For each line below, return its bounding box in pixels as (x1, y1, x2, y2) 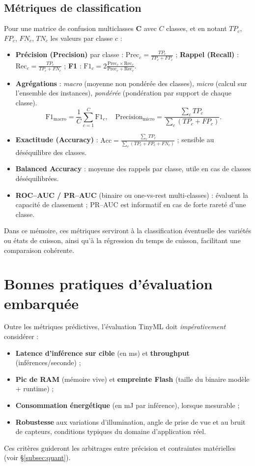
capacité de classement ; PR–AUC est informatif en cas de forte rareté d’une (15, 199, 246, 210)
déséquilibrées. (15, 173, 59, 183)
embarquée (4, 293, 79, 313)
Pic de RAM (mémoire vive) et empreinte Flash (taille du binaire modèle (15, 373, 250, 384)
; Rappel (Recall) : (175, 49, 239, 60)
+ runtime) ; (15, 383, 54, 394)
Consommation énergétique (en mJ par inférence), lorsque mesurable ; (15, 400, 240, 410)
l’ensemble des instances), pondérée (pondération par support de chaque (15, 88, 231, 98)
